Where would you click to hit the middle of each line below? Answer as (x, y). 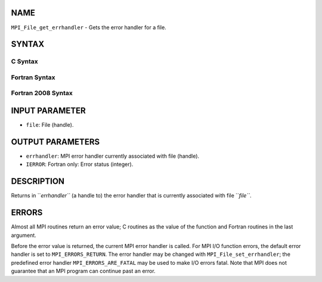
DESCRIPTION (38, 181)
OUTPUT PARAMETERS (55, 142)
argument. (24, 235)
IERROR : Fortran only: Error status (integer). (80, 164)
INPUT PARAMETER (48, 111)
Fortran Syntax (33, 77)
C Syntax (24, 61)
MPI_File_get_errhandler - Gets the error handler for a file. (89, 27)
